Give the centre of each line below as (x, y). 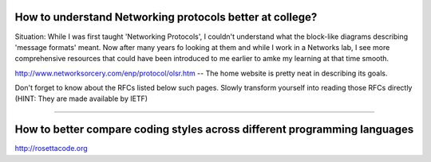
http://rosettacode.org (51, 148)
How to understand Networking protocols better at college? (166, 17)
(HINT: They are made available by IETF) (81, 98)
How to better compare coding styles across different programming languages (214, 130)
